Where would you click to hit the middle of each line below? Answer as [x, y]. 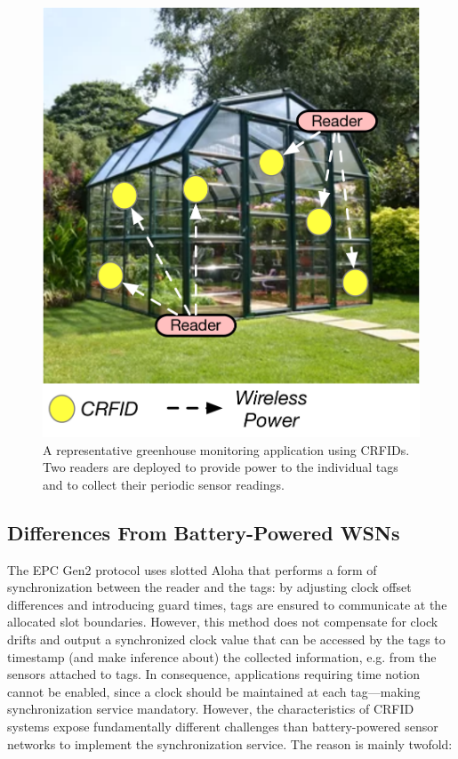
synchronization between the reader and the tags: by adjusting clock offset [209, 587]
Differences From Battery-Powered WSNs [204, 532]
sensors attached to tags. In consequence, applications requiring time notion [214, 674]
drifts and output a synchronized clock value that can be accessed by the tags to [226, 639]
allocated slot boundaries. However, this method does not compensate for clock [223, 622]
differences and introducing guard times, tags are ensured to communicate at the [227, 604]
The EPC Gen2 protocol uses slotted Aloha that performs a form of [192, 569]
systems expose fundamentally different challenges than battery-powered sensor [223, 726]
